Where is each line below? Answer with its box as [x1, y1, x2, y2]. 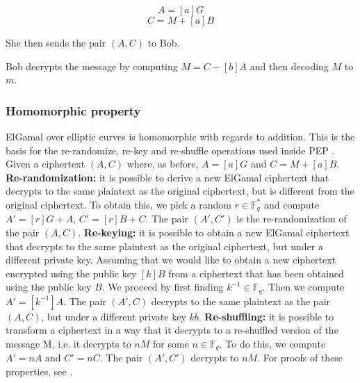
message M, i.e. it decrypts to [6, 336, 131, 351]
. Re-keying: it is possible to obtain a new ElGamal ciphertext [78, 225, 350, 240]
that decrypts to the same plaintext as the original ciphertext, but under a [6, 238, 323, 253]
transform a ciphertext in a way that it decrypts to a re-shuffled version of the [6, 323, 338, 337]
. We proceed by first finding [101, 279, 224, 294]
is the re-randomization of [236, 211, 347, 226]
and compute [263, 197, 320, 211]
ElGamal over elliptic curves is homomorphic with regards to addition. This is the [6, 129, 355, 143]
